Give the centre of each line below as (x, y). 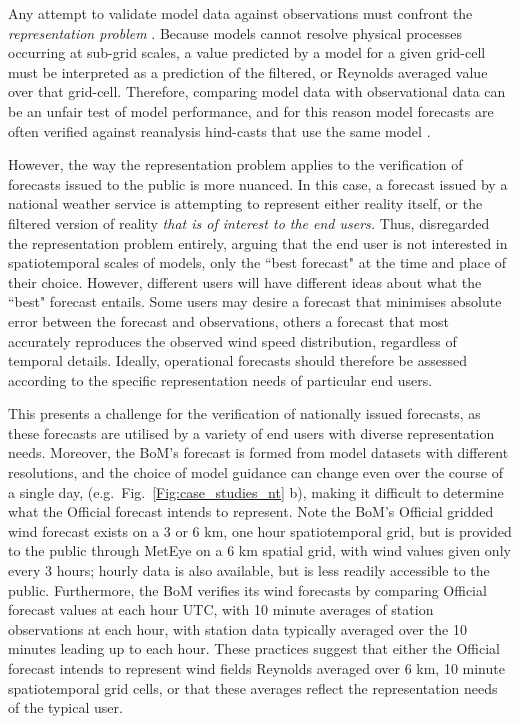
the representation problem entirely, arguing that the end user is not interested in (258, 242)
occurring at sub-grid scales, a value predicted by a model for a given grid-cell (247, 52)
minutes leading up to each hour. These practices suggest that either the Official (254, 648)
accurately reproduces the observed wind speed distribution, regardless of (232, 340)
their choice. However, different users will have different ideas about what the (245, 281)
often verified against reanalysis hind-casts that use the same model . (219, 130)
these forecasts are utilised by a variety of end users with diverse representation (251, 432)
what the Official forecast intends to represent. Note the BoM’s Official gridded (251, 511)
